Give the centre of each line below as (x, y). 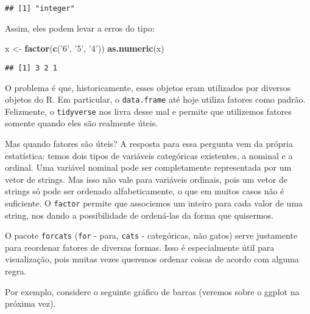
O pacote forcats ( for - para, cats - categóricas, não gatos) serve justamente (151, 235)
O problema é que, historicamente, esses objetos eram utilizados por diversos (148, 87)
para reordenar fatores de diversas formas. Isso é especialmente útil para (140, 247)
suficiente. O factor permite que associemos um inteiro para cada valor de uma (154, 203)
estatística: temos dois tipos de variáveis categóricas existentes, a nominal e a (149, 155)
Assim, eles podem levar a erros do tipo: (80, 28)
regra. (16, 271)
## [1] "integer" (40, 9)
